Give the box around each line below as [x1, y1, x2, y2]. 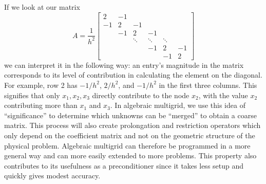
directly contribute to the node [92, 89, 189, 100]
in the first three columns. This [159, 79, 257, 90]
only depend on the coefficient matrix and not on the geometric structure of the [4, 130, 255, 140]
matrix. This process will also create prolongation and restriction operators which [4, 120, 261, 131]
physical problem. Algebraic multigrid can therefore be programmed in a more [4, 140, 251, 151]
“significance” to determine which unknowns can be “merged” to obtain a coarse [4, 109, 257, 120]
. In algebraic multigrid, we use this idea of [110, 100, 245, 111]
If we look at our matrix [4, 2, 80, 12]
